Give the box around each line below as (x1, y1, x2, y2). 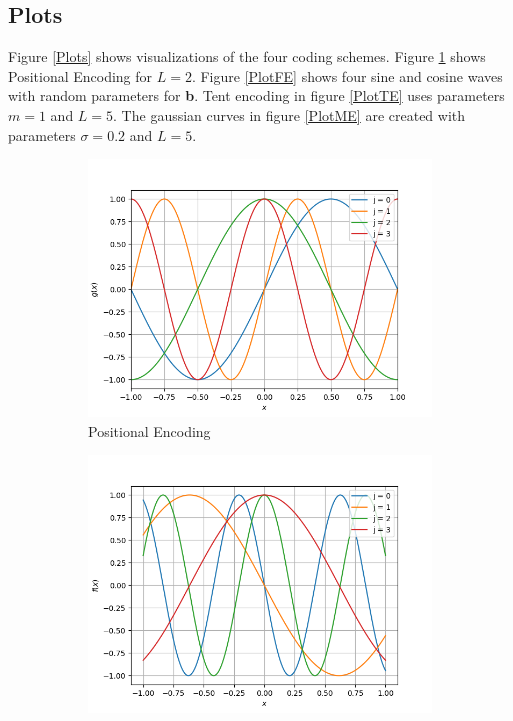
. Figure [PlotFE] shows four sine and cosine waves (191, 65, 503, 86)
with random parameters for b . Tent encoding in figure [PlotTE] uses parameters (8, 85, 505, 106)
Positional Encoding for (8, 65, 153, 86)
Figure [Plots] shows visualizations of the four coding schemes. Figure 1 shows (8, 46, 486, 67)
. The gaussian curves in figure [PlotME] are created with (113, 104, 466, 125)
